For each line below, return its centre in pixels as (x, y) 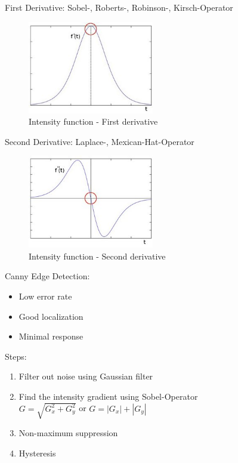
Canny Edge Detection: (47, 276)
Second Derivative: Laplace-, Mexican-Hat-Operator (100, 141)
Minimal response (51, 336)
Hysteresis (37, 453)
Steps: (16, 356)
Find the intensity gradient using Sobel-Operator (108, 396)
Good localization (51, 316)
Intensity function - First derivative (93, 121)
